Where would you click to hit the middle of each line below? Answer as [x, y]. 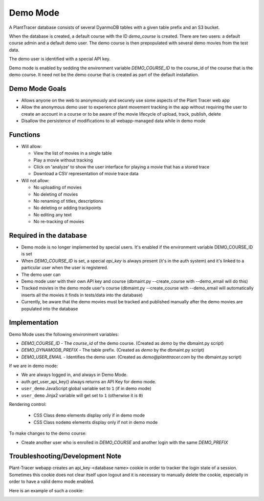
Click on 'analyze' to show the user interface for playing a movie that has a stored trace [121, 167]
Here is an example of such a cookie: [46, 490]
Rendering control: [28, 404]
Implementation [34, 323]
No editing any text [53, 214]
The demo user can [41, 274]
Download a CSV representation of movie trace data [86, 174]
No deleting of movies [56, 194]
